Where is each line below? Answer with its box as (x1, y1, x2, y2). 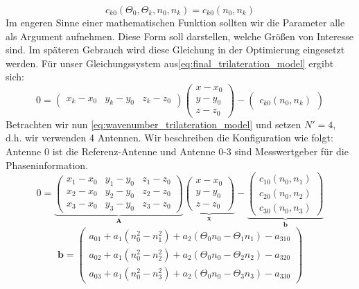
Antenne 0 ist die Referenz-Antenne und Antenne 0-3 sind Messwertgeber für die (6, 144, 349, 159)
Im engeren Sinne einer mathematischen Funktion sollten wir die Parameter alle (6, 15, 345, 29)
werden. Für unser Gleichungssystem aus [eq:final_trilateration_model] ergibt (6, 55, 334, 70)
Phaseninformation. (6, 157, 88, 172)
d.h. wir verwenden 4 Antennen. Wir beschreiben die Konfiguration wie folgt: (6, 130, 333, 145)
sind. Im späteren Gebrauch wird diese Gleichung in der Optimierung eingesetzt (6, 42, 345, 57)
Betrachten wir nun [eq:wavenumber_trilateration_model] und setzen (6, 116, 301, 131)
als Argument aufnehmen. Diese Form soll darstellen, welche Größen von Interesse (6, 28, 353, 43)
